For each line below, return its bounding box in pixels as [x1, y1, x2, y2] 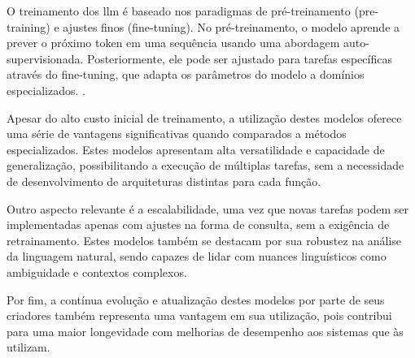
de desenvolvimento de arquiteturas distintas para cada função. [7, 172, 321, 189]
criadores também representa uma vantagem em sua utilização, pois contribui [7, 307, 392, 324]
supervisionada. [7, 50, 84, 67]
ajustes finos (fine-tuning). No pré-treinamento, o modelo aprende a [63, 18, 400, 35]
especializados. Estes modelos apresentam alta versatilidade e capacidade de [7, 140, 385, 157]
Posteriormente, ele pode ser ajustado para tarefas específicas [86, 50, 392, 67]
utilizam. [7, 339, 50, 356]
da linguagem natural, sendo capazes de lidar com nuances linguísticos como [7, 248, 387, 265]
